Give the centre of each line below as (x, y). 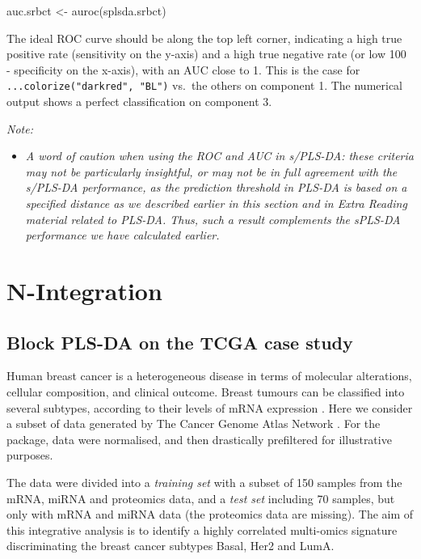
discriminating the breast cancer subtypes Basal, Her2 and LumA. (171, 546)
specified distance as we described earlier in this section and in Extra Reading (216, 203)
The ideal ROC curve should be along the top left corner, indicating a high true (204, 38)
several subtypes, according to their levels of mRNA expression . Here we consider (210, 407)
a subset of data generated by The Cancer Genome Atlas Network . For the (194, 423)
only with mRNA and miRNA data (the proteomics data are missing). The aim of (210, 514)
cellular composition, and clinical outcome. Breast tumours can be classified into (206, 391)
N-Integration (84, 290)
